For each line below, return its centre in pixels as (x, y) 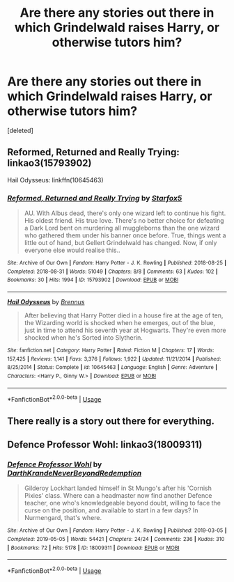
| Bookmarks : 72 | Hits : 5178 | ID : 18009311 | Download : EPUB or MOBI (93, 548)
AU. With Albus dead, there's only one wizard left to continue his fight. (125, 213)
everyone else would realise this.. (72, 250)
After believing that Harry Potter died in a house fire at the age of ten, (124, 315)
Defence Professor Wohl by (55, 464)
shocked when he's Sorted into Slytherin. (83, 338)
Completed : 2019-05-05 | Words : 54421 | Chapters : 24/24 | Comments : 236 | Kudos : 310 (116, 540)
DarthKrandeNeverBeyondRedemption (75, 473)
